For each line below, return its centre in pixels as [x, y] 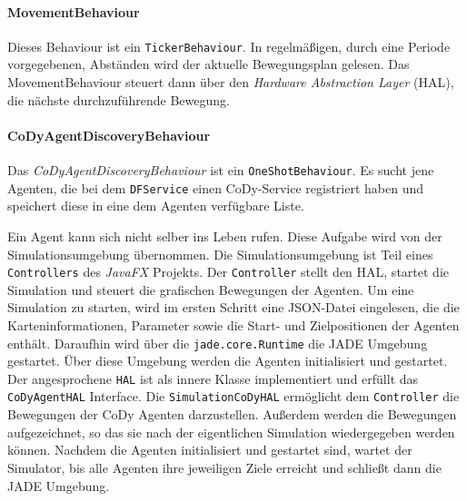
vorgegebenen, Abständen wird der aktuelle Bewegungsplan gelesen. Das [209, 64]
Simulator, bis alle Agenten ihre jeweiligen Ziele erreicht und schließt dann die [224, 467]
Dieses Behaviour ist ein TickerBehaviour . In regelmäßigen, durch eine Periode [229, 46]
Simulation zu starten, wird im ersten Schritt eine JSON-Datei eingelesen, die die [233, 307]
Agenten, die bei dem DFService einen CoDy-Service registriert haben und [216, 187]
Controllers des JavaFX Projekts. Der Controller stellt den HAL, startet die [228, 272]
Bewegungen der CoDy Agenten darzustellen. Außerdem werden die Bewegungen [232, 414]
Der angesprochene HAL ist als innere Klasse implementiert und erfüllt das [213, 378]
